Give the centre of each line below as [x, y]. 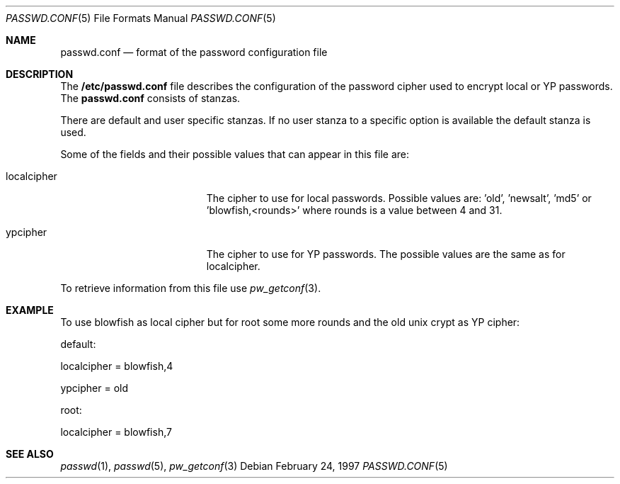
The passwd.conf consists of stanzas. [150, 98]
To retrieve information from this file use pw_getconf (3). [191, 288]
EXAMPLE [30, 310]
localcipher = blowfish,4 [117, 366]
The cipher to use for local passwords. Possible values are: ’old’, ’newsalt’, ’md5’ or [399, 198]
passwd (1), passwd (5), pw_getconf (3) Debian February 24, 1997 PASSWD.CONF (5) [254, 466]
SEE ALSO [30, 454]
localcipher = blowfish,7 [116, 432]
